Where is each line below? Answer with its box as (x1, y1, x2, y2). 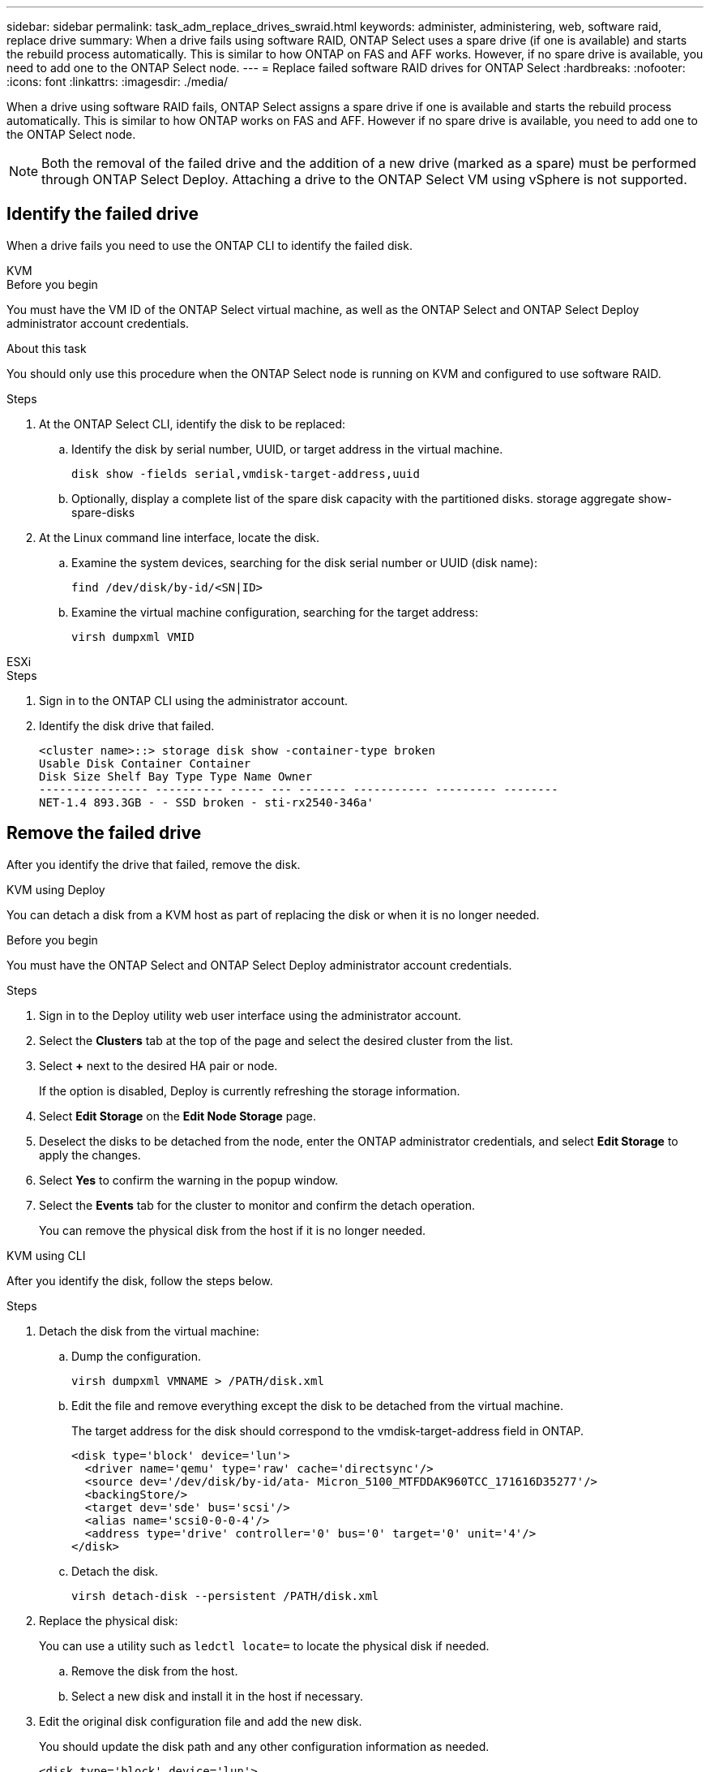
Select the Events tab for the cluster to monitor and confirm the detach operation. (39, 1198, 475, 1212)
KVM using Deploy (6, 882, 105, 897)
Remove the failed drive (6, 823, 202, 844)
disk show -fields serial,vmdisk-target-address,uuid (71, 467, 420, 480)
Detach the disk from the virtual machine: (39, 1323, 259, 1338)
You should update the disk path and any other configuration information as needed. (39, 1739, 490, 1753)
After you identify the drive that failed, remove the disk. (6, 857, 301, 871)
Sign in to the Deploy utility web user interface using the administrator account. (39, 1008, 462, 1022)
